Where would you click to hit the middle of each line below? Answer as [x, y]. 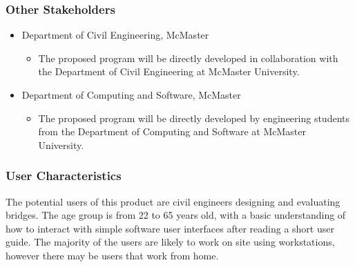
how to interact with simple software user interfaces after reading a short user [170, 228]
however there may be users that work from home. [112, 255]
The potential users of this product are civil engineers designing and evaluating [173, 201]
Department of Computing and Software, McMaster [131, 95]
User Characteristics [64, 176]
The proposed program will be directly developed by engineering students [194, 118]
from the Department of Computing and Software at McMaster [172, 131]
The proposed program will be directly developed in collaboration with [188, 58]
